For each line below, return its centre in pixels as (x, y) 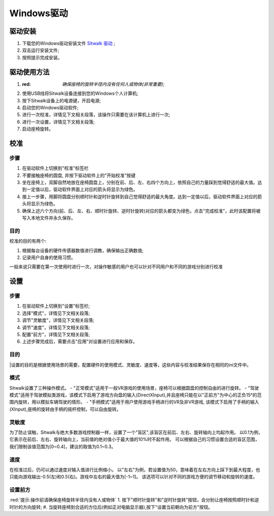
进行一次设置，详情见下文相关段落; (58, 122)
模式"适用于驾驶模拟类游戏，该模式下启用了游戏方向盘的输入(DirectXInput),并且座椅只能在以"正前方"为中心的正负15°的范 (135, 395)
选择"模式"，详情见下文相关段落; (56, 313)
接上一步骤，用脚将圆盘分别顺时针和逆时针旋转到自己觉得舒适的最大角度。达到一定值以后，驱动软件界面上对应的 (140, 196)
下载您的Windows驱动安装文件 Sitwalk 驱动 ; (68, 44)
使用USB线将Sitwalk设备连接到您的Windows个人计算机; (80, 93)
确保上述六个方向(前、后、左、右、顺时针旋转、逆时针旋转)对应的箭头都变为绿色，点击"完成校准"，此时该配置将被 (141, 211)
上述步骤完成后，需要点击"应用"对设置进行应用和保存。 (80, 342)
